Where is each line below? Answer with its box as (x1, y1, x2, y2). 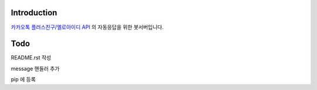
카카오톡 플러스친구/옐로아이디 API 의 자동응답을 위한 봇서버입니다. (11, 24, 164, 31)
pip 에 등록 (11, 76, 36, 83)
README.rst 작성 (11, 54, 52, 61)
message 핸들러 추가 (11, 65, 60, 72)
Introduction (11, 8, 58, 18)
